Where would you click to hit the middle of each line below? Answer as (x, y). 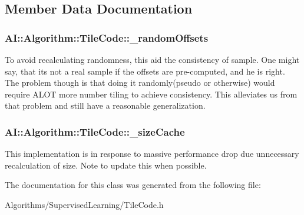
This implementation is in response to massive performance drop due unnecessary (152, 154)
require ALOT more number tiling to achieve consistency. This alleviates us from (151, 94)
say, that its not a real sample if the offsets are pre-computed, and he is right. (145, 71)
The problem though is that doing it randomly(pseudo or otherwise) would (140, 83)
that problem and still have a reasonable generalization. (105, 105)
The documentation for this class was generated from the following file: (133, 185)
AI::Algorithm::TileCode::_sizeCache (95, 131)
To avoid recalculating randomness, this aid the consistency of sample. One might (152, 59)
